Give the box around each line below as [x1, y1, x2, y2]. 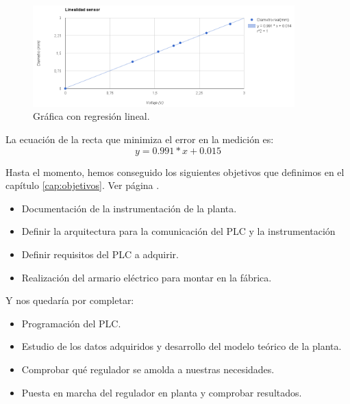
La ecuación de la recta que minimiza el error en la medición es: [5, 132, 274, 147]
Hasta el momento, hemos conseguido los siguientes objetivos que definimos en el [5, 164, 345, 179]
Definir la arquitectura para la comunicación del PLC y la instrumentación [21, 224, 336, 238]
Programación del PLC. [21, 316, 121, 330]
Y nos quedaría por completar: [5, 293, 134, 307]
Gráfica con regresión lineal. [33, 109, 150, 123]
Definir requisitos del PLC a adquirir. [21, 247, 179, 261]
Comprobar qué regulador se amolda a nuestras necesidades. [21, 362, 275, 376]
